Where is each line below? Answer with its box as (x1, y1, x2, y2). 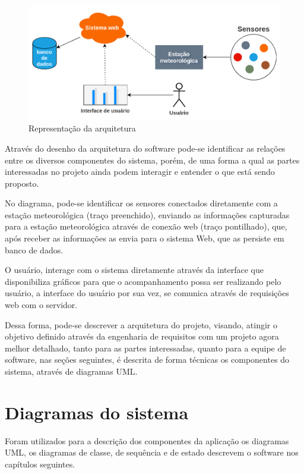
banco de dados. (5, 243, 64, 256)
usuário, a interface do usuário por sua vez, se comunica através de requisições (5, 287, 289, 299)
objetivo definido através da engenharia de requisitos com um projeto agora (5, 330, 279, 343)
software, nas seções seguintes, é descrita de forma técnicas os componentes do (5, 353, 290, 366)
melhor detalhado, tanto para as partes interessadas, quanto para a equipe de (5, 341, 286, 354)
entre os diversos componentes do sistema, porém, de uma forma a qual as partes (5, 153, 300, 166)
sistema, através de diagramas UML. (5, 365, 138, 377)
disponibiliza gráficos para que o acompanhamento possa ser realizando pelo (5, 275, 281, 287)
